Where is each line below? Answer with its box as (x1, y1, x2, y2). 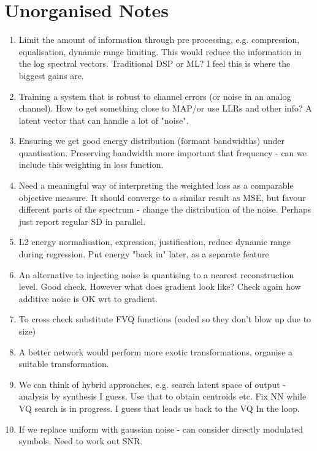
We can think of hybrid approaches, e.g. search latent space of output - (18, 377, 286, 390)
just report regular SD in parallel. (18, 214, 146, 227)
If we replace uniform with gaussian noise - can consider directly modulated (18, 422, 304, 435)
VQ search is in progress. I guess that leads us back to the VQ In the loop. (18, 401, 300, 414)
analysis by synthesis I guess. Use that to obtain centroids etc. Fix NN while (18, 390, 307, 403)
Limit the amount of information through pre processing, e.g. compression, (18, 33, 300, 46)
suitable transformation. (18, 357, 109, 370)
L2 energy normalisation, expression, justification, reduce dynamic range (18, 235, 291, 248)
